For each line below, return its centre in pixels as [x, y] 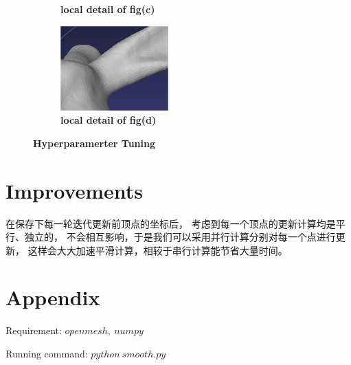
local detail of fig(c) [108, 9]
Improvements [75, 190]
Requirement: [34, 330]
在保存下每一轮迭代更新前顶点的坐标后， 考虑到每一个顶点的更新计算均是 [171, 223]
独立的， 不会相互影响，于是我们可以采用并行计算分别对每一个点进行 [180, 237]
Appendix [53, 297]
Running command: [47, 353]
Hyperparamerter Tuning [94, 143]
